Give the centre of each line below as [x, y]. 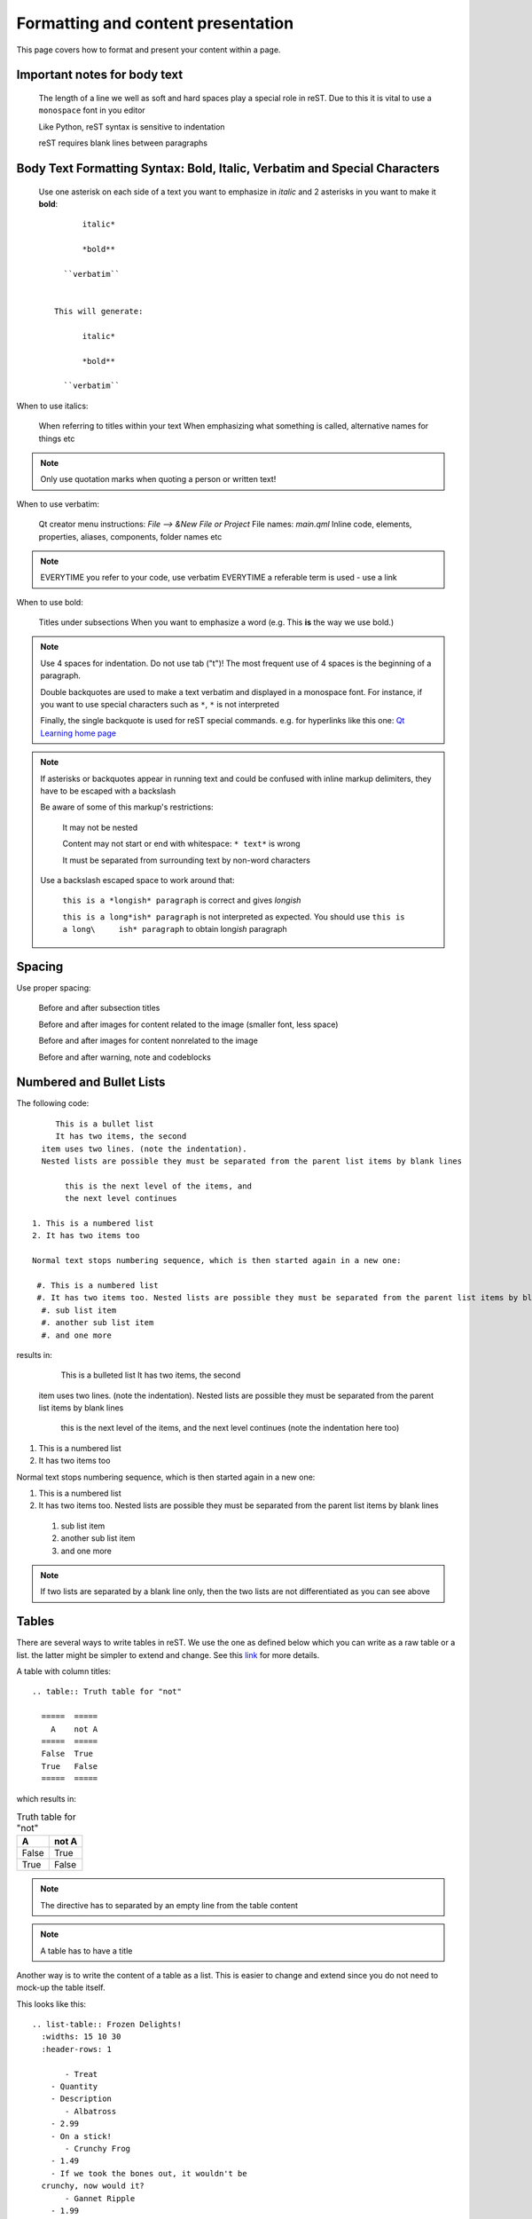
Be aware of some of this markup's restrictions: [127, 807]
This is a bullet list [105, 1124]
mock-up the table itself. [61, 1987]
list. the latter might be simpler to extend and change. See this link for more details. [168, 1654]
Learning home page [78, 733]
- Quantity [74, 2087]
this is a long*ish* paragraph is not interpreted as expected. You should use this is [234, 916]
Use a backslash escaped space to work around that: [137, 880]
